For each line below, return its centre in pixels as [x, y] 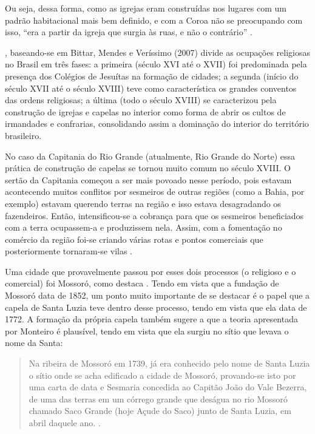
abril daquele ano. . [65, 422]
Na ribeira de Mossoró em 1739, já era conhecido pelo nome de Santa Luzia [169, 363]
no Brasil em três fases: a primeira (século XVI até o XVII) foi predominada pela [156, 64]
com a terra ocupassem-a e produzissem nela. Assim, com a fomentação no [144, 227]
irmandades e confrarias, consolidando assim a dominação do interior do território [157, 124]
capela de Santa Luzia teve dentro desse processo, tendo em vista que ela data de [156, 307]
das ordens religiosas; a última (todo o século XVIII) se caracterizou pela [141, 100]
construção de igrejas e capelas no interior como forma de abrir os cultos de [145, 111]
